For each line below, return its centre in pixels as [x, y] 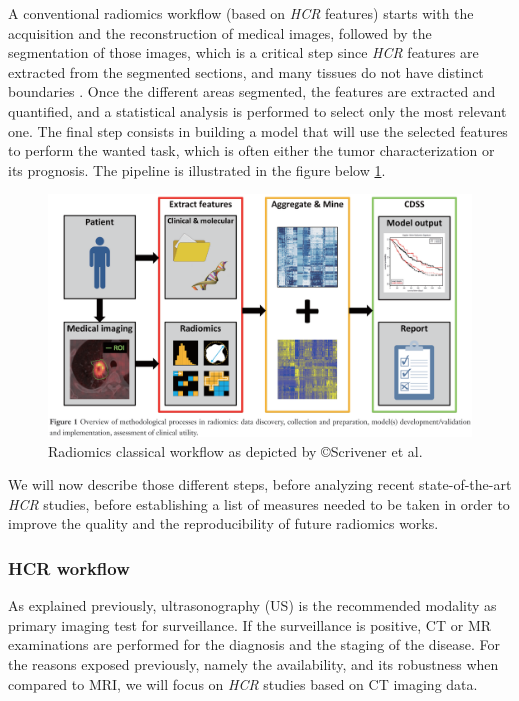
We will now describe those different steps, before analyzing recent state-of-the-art [260, 484]
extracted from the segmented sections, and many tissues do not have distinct [246, 71]
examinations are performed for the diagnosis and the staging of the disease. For [254, 644]
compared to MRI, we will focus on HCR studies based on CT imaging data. [243, 683]
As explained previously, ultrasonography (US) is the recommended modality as [252, 605]
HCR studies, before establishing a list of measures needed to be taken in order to [259, 503]
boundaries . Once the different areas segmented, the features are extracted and [252, 91]
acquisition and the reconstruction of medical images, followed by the [220, 32]
